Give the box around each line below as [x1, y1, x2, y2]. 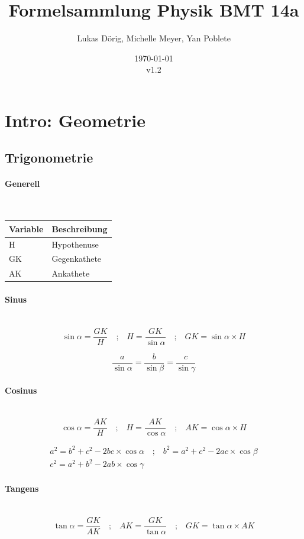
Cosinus [5, 384, 37, 396]
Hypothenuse [51, 238, 99, 250]
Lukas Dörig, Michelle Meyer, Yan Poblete [77, 32, 231, 44]
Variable [9, 222, 44, 235]
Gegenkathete [51, 252, 102, 265]
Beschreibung [51, 222, 108, 235]
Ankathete [51, 267, 90, 280]
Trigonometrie [5, 148, 93, 167]
